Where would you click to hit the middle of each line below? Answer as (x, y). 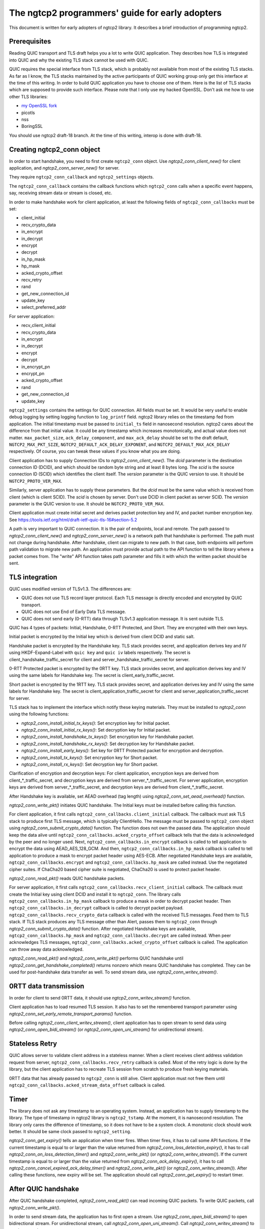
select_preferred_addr (44, 307)
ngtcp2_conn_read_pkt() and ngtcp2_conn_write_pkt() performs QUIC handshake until (96, 958)
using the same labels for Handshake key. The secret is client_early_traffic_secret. (92, 675)
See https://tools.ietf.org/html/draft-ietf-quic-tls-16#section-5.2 (73, 520)
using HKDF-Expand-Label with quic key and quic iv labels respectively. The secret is (100, 653)
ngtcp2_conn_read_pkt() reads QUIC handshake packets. (67, 878)
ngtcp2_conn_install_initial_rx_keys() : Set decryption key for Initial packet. (96, 730)
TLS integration (33, 577)
